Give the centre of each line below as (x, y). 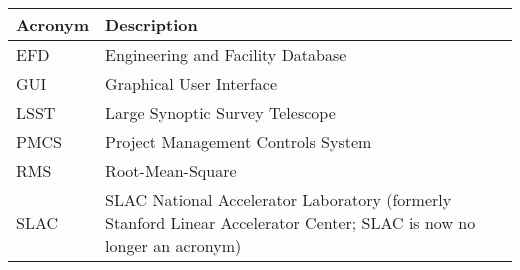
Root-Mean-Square (171, 170)
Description (151, 24)
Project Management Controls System (238, 141)
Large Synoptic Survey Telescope (220, 112)
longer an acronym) (173, 245)
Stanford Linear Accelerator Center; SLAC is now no (290, 222)
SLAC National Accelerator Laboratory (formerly (278, 199)
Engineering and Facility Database (226, 54)
